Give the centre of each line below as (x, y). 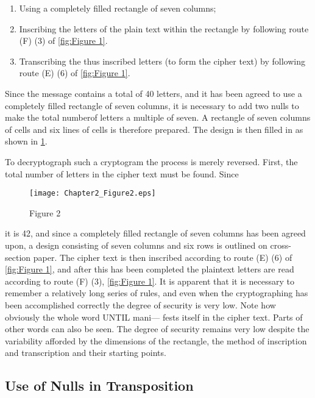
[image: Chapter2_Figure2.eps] (93, 194)
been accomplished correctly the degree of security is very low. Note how (140, 304)
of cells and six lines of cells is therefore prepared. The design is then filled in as (154, 129)
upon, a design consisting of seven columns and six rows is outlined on (136, 245)
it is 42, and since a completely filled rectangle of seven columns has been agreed (155, 233)
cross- (281, 245)
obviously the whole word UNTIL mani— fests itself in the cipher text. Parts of (154, 317)
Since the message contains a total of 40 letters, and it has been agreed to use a (154, 93)
